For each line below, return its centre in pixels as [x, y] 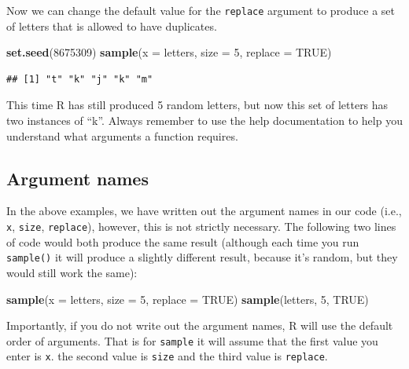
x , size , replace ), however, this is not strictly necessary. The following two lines [201, 227]
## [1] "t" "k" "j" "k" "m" [80, 79]
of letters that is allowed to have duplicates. [112, 26]
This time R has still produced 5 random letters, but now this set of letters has [197, 105]
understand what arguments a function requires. [122, 135]
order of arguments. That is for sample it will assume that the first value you [192, 340]
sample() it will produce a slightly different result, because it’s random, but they [202, 257]
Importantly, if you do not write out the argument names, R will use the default [200, 325]
